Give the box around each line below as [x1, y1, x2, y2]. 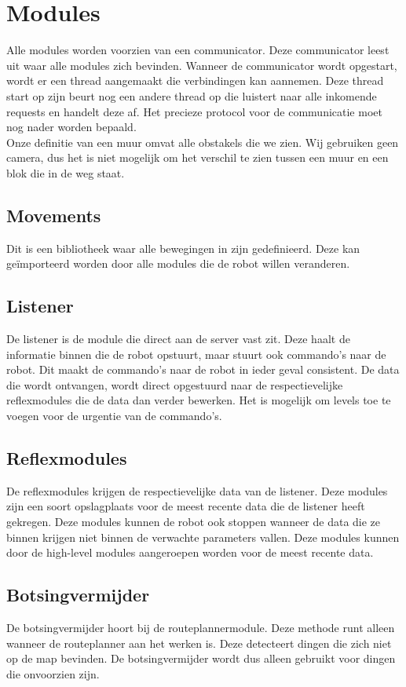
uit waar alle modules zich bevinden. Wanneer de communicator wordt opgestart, [6, 57, 397, 73]
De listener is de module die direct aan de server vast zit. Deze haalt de [6, 331, 350, 347]
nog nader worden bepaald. [6, 119, 137, 135]
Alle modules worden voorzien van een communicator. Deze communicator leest [6, 42, 390, 58]
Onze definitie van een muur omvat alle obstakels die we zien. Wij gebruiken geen [6, 133, 399, 150]
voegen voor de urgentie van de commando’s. [6, 407, 222, 424]
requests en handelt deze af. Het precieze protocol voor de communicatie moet [6, 103, 382, 119]
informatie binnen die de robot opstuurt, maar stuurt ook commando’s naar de [6, 345, 386, 362]
